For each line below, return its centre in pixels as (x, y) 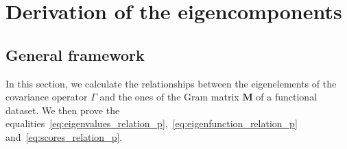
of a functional (287, 97)
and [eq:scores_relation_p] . (64, 136)
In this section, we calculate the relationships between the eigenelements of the (171, 83)
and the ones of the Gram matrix (169, 97)
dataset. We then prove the (63, 110)
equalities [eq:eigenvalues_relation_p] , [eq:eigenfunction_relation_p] (152, 123)
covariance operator (47, 97)
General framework (75, 54)
